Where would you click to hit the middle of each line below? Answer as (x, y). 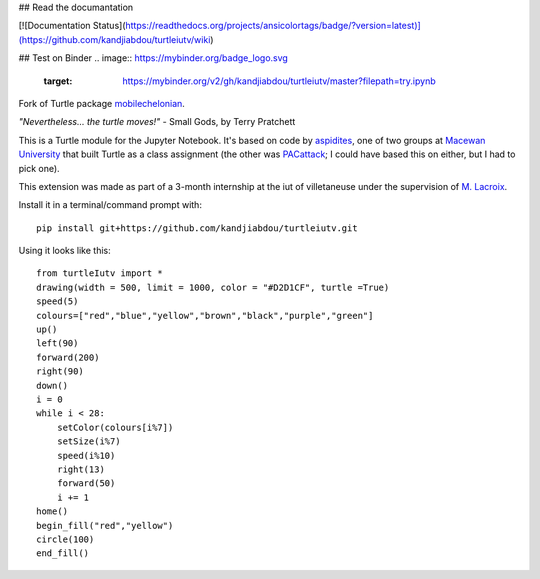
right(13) (80, 469)
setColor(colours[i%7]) (115, 427)
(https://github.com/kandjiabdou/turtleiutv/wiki (114, 39)
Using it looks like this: (65, 251)
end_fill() (63, 553)
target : (58, 81)
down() (52, 385)
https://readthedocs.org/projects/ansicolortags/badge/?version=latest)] (273, 26)
